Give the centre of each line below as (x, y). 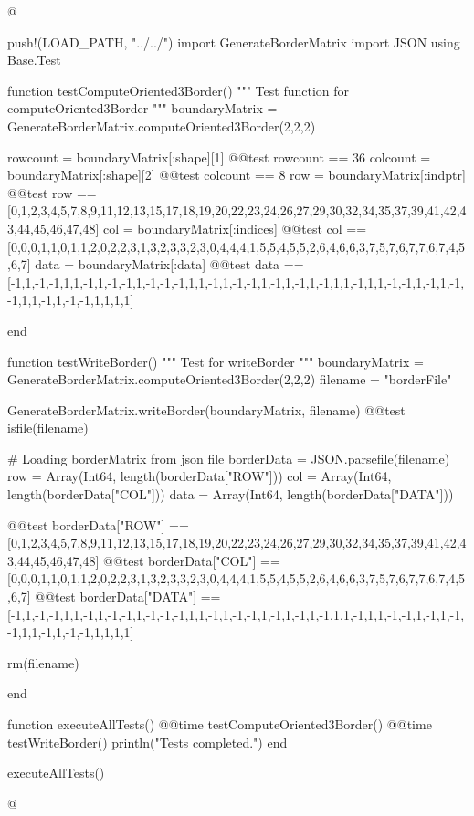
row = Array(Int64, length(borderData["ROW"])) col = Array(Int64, (200, 476)
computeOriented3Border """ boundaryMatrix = (142, 108)
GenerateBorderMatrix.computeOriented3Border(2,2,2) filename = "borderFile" (230, 379)
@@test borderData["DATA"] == (128, 596)
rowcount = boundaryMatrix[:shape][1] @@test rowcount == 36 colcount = (219, 157)
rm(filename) (43, 662)
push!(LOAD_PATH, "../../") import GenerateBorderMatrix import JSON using (234, 42)
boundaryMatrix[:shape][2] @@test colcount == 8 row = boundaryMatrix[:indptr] (237, 175)
